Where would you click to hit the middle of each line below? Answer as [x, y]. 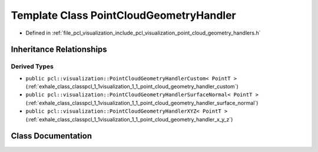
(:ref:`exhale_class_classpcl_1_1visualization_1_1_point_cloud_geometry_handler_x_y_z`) [129, 119]
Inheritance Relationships [59, 50]
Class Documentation [52, 136]
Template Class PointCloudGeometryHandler [124, 15]
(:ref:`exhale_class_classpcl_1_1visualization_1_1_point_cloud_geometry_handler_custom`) [132, 87]
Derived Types [32, 66]
